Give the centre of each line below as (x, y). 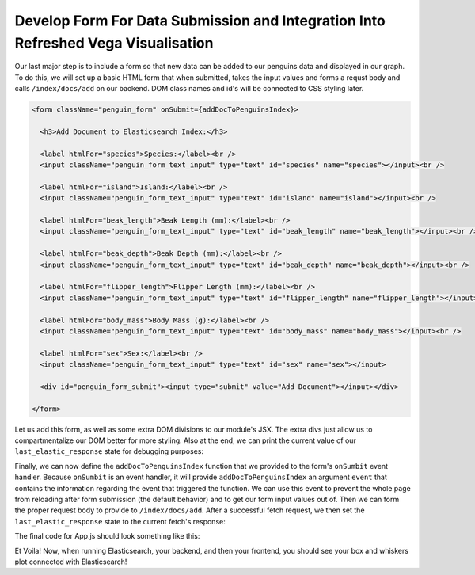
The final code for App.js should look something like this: (107, 536)
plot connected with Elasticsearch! (71, 562)
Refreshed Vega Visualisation (114, 43)
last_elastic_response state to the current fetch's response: (120, 521)
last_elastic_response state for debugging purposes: (109, 451)
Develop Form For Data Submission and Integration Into (200, 21)
